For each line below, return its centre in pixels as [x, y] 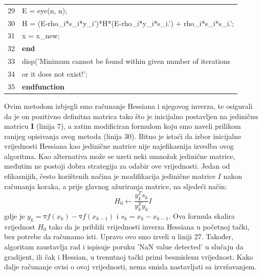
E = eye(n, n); [45, 10]
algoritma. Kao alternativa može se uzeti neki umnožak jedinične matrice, [120, 156]
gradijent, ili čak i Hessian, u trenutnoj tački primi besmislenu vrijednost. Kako [129, 256]
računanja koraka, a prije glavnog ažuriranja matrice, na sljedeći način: [116, 186]
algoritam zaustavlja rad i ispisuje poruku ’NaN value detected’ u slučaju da [124, 246]
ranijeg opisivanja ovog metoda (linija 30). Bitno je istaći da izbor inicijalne [123, 136]
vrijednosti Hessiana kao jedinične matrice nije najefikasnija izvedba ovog [119, 146]
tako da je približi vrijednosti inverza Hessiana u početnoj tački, [149, 226]
